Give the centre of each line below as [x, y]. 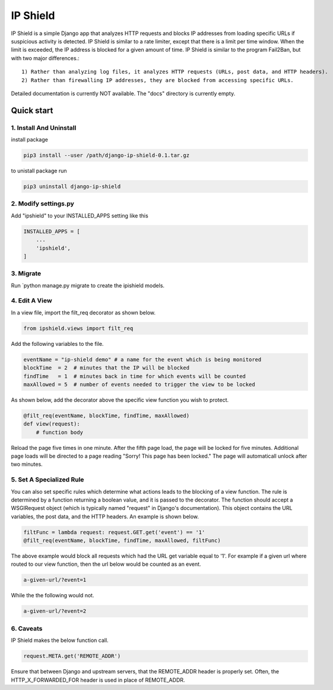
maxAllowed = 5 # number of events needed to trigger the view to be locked [139, 384]
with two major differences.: [45, 58]
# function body [59, 432]
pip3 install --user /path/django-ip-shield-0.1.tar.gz [107, 155]
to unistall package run [39, 171]
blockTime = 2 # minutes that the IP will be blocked [107, 368]
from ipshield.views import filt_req [78, 328]
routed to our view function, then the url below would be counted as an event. [106, 564]
